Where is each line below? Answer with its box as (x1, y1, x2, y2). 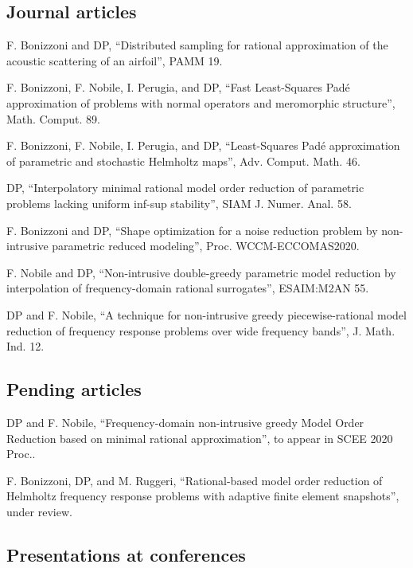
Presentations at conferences (6, 542, 246, 566)
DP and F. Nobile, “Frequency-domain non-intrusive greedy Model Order (6, 413, 364, 430)
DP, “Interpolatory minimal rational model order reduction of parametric (6, 179, 364, 196)
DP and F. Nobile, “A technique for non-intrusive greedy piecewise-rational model (6, 306, 407, 323)
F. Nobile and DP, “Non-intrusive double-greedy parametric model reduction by (6, 264, 396, 280)
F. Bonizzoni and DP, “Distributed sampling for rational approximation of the (6, 37, 388, 53)
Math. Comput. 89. (6, 110, 100, 127)
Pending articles (6, 377, 142, 402)
